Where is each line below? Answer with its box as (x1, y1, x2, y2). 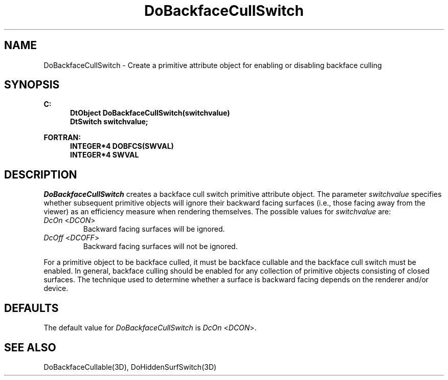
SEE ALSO (4, 341, 56, 354)
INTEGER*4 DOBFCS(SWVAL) (70, 142, 174, 151)
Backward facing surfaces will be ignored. (83, 225, 225, 234)
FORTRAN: (43, 133, 81, 142)
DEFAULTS (4, 301, 59, 315)
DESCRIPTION (4, 168, 77, 181)
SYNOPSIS (4, 78, 60, 92)
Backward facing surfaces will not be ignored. (83, 242, 238, 251)
